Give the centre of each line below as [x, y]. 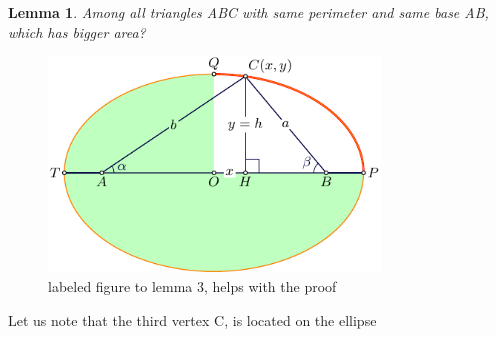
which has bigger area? [77, 31]
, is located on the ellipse [300, 319]
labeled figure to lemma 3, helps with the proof [192, 286]
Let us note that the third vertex [109, 319]
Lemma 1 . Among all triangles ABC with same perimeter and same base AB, [248, 12]
